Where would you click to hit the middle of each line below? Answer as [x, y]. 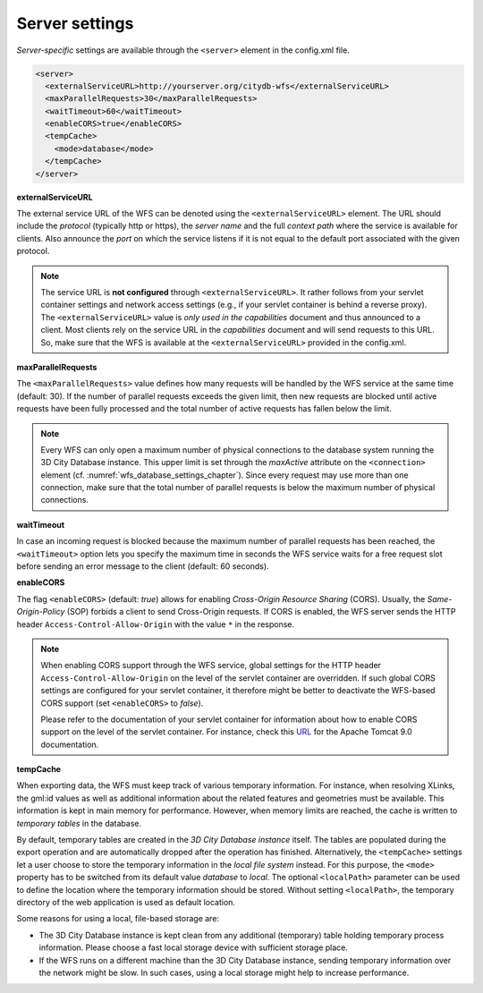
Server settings [75, 23]
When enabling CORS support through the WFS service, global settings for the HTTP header [211, 666]
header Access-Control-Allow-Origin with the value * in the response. [156, 624]
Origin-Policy [41, 612]
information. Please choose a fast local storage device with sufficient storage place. [194, 947]
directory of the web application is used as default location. [126, 902]
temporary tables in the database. [79, 823]
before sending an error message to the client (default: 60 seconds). [143, 566]
